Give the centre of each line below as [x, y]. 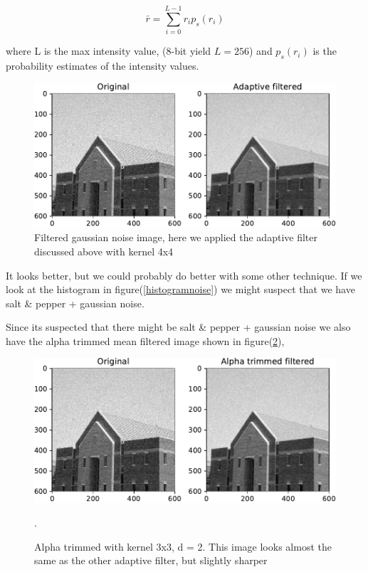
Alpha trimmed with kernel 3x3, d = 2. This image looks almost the [183, 546]
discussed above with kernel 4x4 [104, 251]
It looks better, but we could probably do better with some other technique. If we [184, 275]
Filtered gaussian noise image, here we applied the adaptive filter [176, 237]
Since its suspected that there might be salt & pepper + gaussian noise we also [178, 327]
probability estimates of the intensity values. [102, 65]
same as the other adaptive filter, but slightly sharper [151, 560]
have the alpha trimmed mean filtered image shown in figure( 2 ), [145, 340]
